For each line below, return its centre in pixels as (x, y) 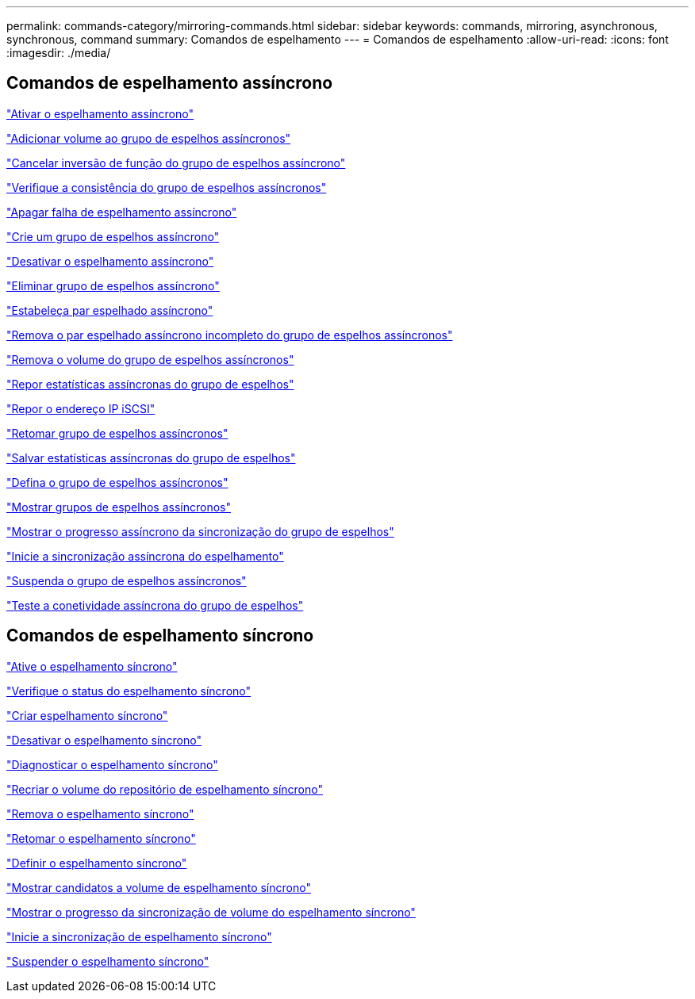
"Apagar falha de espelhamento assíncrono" (122, 212)
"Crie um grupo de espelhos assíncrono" (113, 236)
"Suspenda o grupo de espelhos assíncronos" (127, 580)
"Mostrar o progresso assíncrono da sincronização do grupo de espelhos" (200, 531)
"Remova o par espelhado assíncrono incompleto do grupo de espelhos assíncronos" (230, 335)
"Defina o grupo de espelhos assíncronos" (117, 482)
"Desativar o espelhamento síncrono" (104, 740)
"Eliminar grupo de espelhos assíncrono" (113, 285)
